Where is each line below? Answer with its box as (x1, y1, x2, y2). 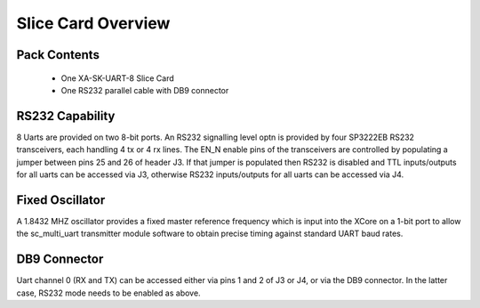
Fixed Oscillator (16, 192, 106, 207)
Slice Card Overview (16, 13, 171, 33)
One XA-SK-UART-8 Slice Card (60, 72, 174, 84)
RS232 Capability (16, 108, 116, 124)
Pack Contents (16, 47, 100, 62)
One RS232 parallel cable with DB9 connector (60, 85, 229, 95)
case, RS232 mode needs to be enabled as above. (16, 288, 201, 298)
